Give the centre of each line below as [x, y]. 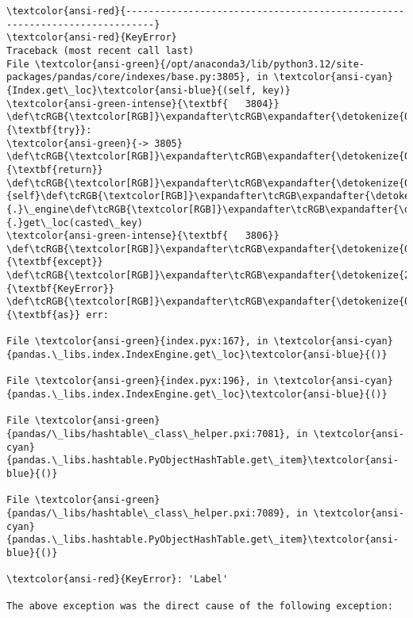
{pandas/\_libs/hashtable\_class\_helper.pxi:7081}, [149, 434]
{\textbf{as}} [44, 315]
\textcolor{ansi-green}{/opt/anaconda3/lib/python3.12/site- [200, 64]
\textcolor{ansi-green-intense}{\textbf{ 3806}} [143, 236]
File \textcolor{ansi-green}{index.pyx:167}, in [137, 342]
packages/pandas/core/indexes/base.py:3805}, [129, 77]
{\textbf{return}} [55, 169]
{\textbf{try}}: [49, 130]
